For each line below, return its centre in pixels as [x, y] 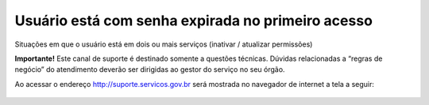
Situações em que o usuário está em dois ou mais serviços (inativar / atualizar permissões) [164, 44]
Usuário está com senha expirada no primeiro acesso [194, 21]
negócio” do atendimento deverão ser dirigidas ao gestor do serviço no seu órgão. [150, 69]
